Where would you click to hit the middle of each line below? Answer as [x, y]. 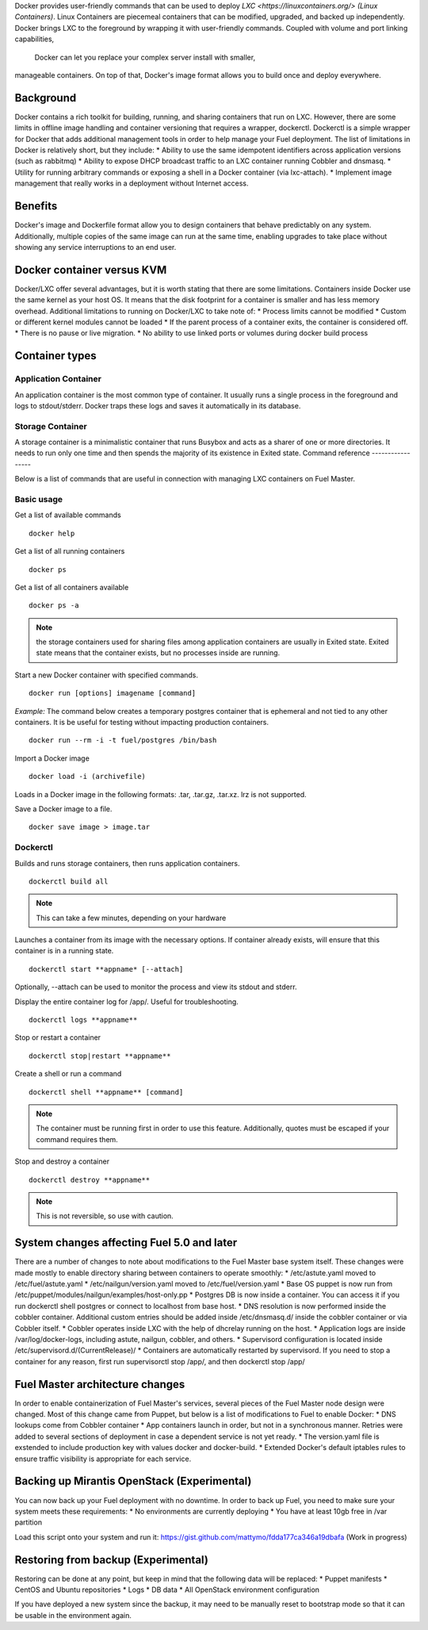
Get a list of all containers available [72, 587]
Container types [55, 356]
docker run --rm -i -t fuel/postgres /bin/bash [123, 740]
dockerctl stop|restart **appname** [100, 1056]
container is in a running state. [64, 951]
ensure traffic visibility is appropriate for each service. [103, 1459]
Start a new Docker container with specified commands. [106, 675]
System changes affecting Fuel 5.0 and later [126, 1243]
